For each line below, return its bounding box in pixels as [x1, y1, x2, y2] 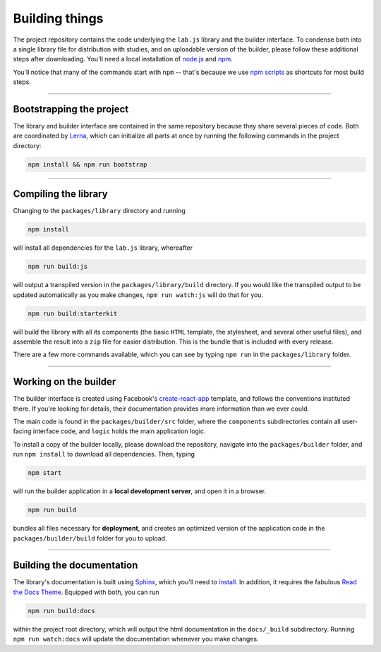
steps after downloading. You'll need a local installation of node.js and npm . [13, 55, 233, 64]
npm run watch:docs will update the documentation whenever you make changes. [13, 635, 259, 644]
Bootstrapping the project [13, 103, 129, 115]
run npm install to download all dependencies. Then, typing [13, 450, 195, 459]
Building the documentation [13, 560, 138, 572]
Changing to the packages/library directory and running [13, 207, 186, 215]
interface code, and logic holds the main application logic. [32, 427, 206, 435]
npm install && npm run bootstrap [28, 160, 147, 169]
